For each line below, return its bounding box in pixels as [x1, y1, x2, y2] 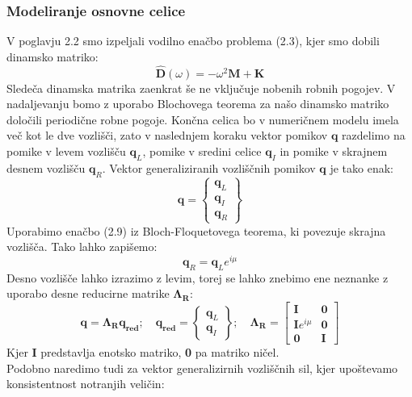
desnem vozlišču [6, 159, 86, 176]
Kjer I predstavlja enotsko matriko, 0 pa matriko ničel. [6, 344, 280, 361]
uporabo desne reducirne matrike [6, 285, 170, 302]
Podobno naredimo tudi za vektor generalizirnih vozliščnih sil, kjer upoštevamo [6, 359, 398, 376]
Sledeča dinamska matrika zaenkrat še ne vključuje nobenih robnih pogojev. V [6, 79, 396, 96]
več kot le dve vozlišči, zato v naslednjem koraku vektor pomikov [6, 127, 328, 144]
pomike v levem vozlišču [6, 143, 126, 159]
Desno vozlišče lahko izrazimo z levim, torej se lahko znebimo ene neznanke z [6, 269, 389, 286]
